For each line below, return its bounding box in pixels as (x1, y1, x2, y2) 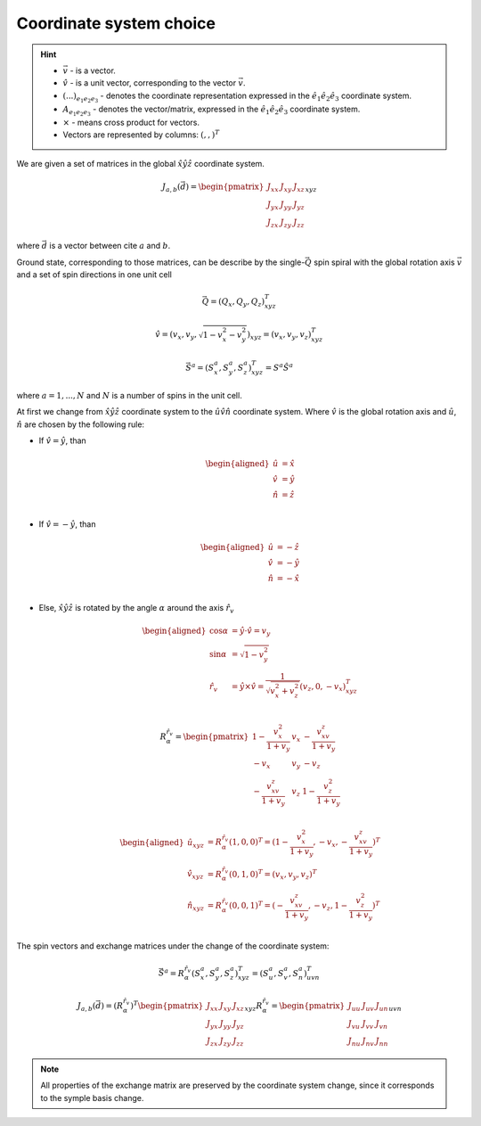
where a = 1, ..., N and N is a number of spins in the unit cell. (16, 390, 242, 400)
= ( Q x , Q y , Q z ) (209, 296, 265, 308)
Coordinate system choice (16, 13, 216, 33)
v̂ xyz (187, 869, 204, 882)
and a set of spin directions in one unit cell (16, 268, 173, 280)
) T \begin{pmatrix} (130, 999, 204, 1011)
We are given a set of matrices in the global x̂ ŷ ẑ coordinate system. (16, 158, 265, 168)
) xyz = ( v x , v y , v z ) (247, 330, 312, 342)
